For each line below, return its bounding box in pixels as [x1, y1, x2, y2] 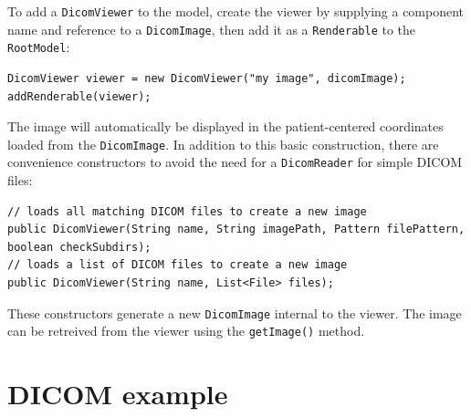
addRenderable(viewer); [7, 89, 152, 103]
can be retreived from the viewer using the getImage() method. [7, 321, 365, 340]
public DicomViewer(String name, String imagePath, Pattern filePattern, [7, 223, 466, 236]
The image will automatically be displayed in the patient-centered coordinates [7, 117, 444, 136]
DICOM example [7, 375, 228, 412]
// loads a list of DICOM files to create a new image [7, 258, 348, 272]
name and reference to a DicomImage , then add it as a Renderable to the [7, 19, 416, 38]
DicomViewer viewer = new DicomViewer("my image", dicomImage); [7, 71, 406, 85]
